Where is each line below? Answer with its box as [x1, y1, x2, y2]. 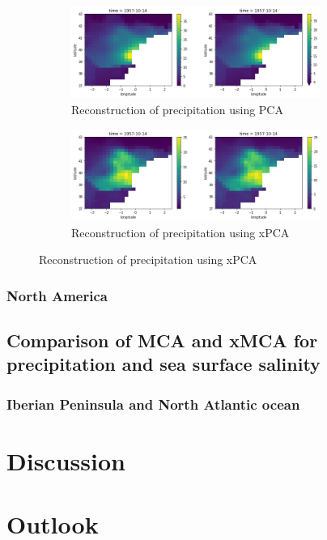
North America [6, 285, 108, 305]
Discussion [6, 444, 125, 477]
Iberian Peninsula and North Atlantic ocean [6, 393, 300, 414]
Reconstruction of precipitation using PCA [71, 100, 283, 117]
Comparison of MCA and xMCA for [6, 327, 318, 352]
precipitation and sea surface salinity [6, 351, 321, 376]
